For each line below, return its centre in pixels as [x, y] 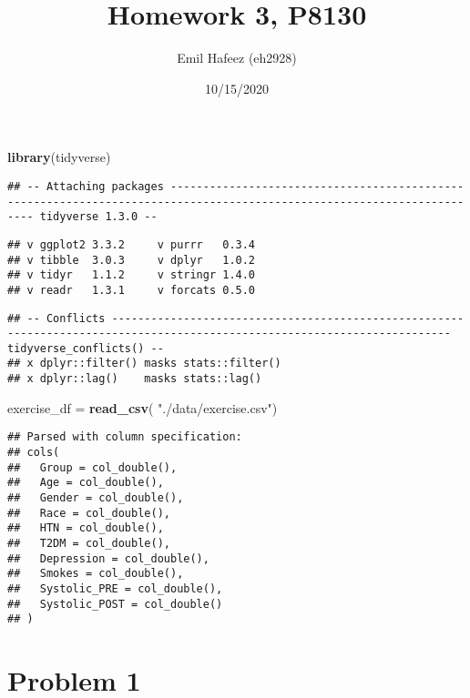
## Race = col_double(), [89, 513]
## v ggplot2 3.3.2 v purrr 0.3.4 [132, 244]
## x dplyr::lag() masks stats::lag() [135, 379]
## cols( [34, 453]
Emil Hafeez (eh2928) [237, 58]
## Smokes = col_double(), [96, 574]
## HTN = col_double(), [86, 528]
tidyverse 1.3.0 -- [98, 217]
